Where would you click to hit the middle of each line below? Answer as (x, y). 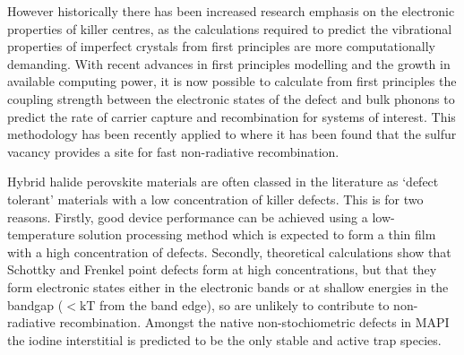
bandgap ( (35, 304)
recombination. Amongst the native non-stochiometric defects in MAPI (254, 322)
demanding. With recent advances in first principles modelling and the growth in (229, 63)
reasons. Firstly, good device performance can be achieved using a (188, 216)
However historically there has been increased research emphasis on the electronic (231, 11)
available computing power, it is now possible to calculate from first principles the (232, 81)
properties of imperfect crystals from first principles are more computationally (221, 46)
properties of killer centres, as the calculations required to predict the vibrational (230, 28)
